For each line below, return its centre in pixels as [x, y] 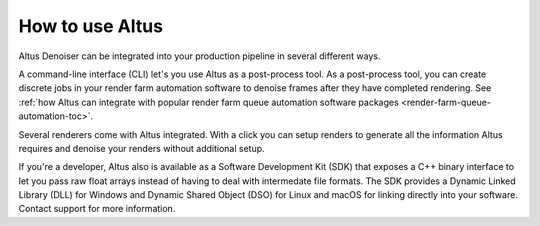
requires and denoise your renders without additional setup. [141, 148]
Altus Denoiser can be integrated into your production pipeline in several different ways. [199, 56]
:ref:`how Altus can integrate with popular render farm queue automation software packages [208, 102]
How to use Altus [91, 26]
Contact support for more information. [97, 209]
